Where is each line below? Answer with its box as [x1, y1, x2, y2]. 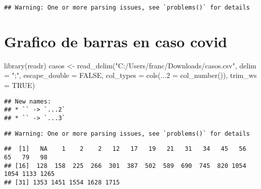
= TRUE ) [4, 79, 35, 90]
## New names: [4, 98, 51, 105]
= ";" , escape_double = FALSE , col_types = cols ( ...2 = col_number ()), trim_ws [4, 70, 257, 80]
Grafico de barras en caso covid [4, 31, 228, 51]
